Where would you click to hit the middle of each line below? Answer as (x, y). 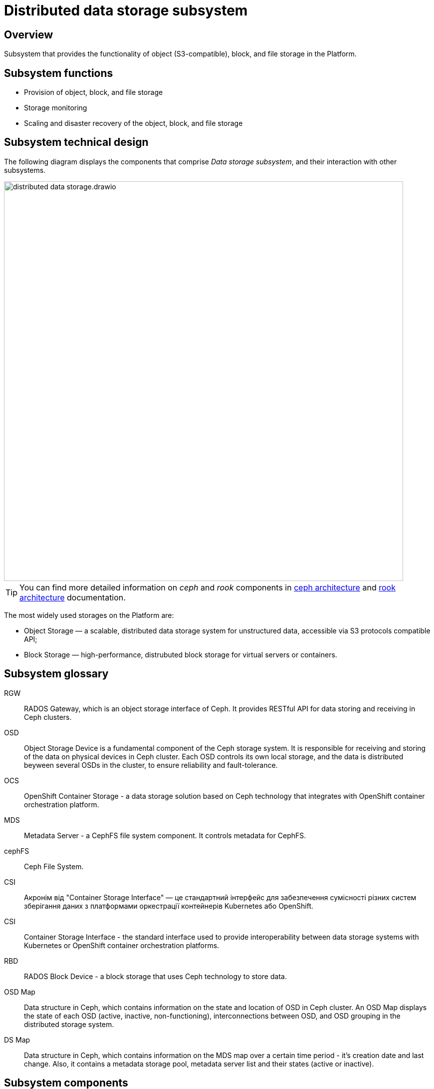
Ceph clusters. (48, 717)
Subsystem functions (59, 73)
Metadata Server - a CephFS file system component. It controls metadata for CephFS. (165, 835)
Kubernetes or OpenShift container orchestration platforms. (122, 945)
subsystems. (25, 170)
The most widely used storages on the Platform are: (89, 615)
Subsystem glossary (56, 674)
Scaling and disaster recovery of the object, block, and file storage (133, 123)
